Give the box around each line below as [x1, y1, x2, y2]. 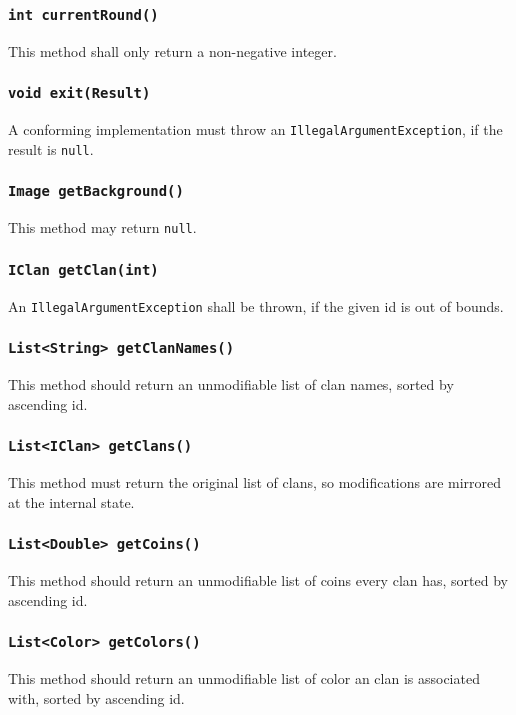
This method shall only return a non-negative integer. [8, 40, 337, 61]
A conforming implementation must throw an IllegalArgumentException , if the [8, 119, 503, 140]
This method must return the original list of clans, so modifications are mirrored [8, 472, 502, 493]
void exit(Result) [8, 85, 151, 102]
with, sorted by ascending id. [8, 687, 185, 708]
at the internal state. [8, 491, 135, 512]
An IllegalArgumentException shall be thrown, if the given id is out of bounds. [8, 295, 504, 316]
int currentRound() [8, 6, 159, 23]
